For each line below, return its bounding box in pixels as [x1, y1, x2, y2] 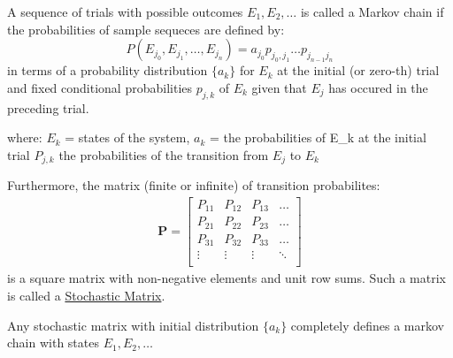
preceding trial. [7, 98, 89, 117]
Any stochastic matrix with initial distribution [7, 316, 259, 334]
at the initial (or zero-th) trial [277, 61, 440, 80]
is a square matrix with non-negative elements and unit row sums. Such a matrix [7, 269, 446, 287]
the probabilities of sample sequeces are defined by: [7, 19, 285, 38]
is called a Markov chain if [300, 3, 444, 20]
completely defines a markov [290, 316, 445, 334]
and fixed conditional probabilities [7, 78, 193, 96]
